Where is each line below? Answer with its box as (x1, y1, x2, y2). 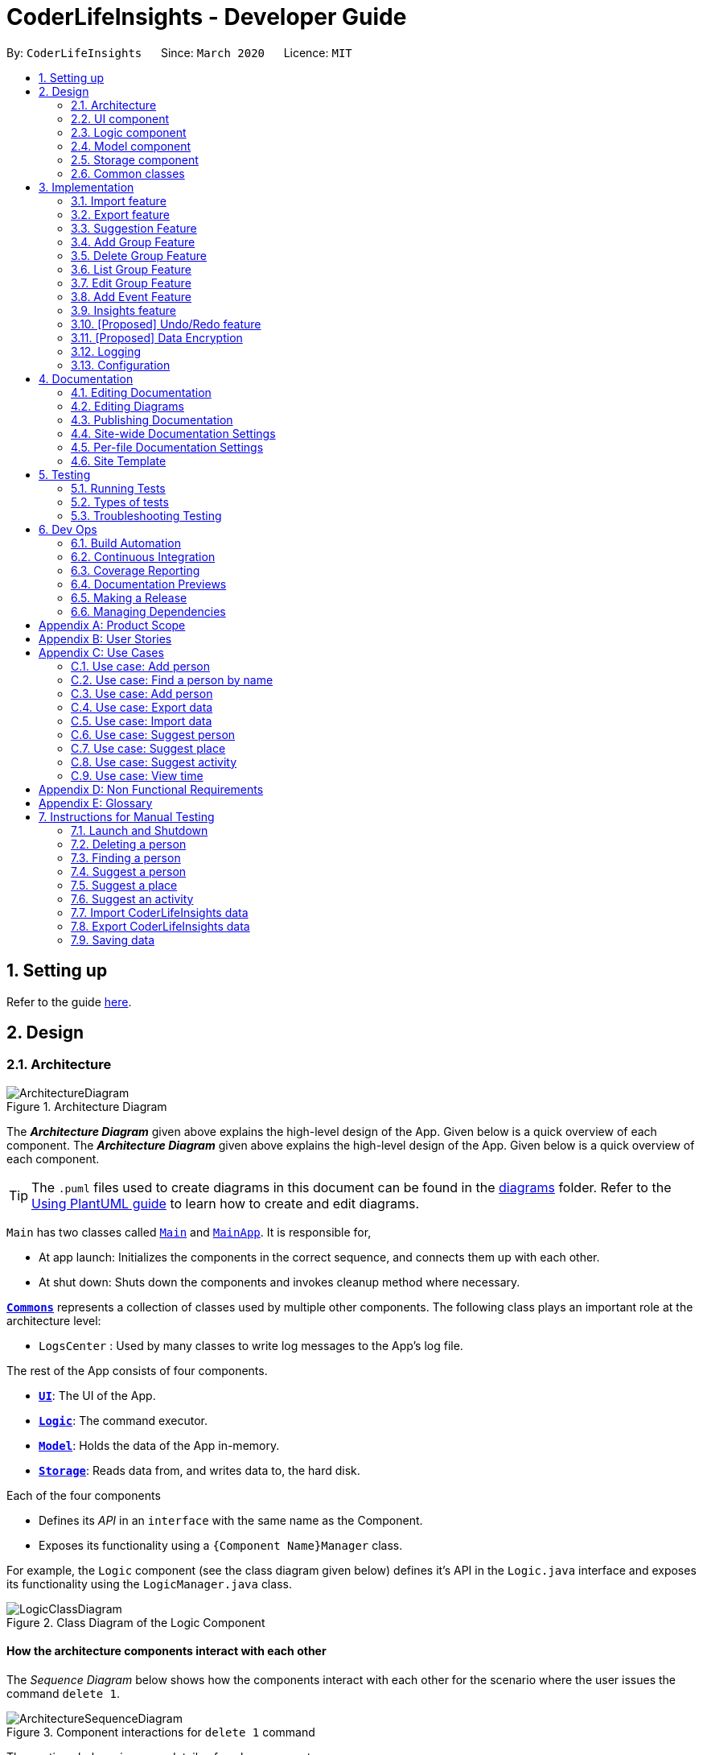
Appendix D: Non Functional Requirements (39, 782, 264, 796)
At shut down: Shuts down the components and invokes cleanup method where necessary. (39, 1274, 520, 1289)
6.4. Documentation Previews (71, 576, 227, 591)
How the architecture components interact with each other (6, 1644, 327, 1658)
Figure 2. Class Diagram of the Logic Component (6, 1615, 265, 1629)
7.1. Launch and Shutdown (71, 823, 208, 837)
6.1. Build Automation (71, 535, 181, 550)
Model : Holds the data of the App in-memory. (39, 1438, 280, 1452)
